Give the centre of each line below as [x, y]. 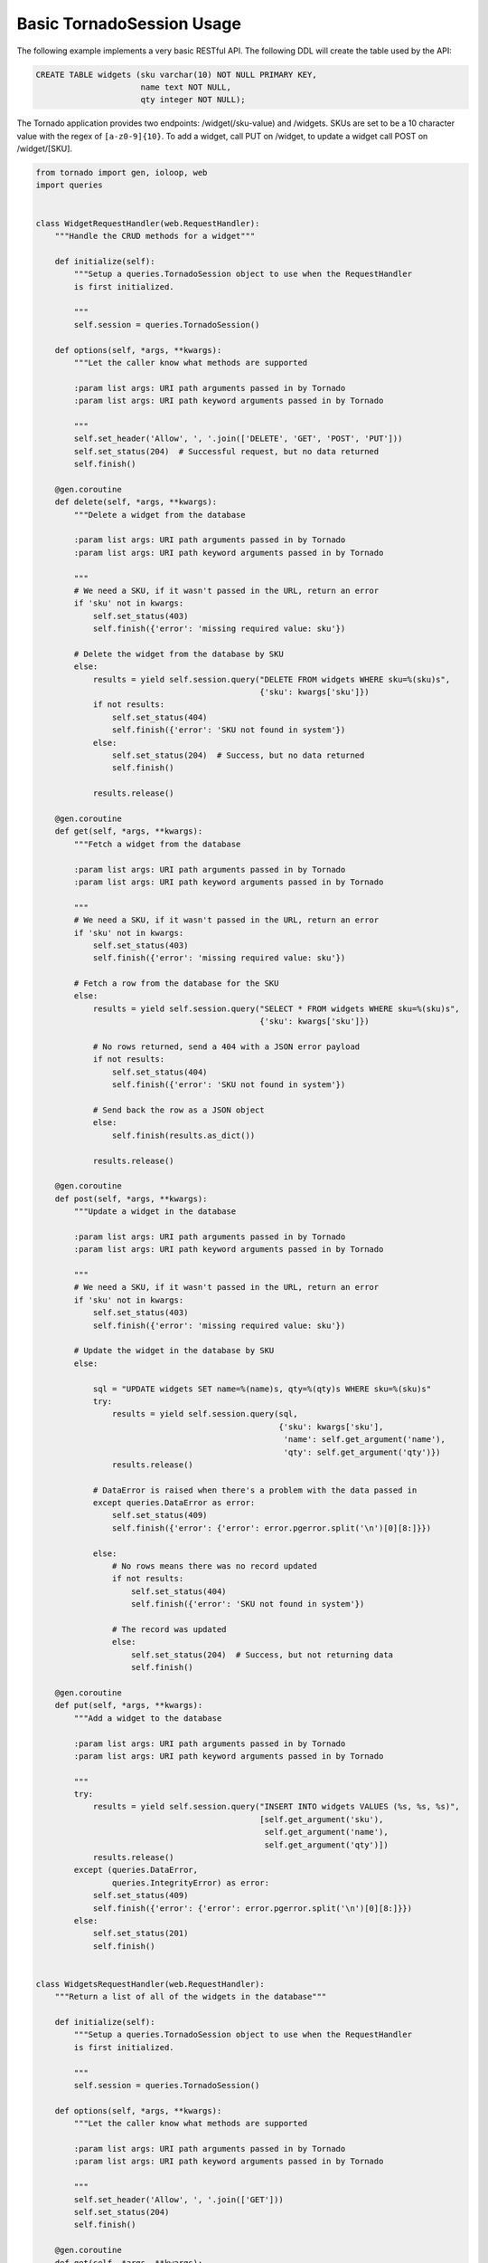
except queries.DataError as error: [174, 1503]
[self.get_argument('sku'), [321, 1819]
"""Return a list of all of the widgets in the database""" [191, 1997]
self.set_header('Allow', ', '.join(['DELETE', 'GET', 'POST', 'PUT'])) [238, 439]
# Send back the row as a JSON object [179, 1110]
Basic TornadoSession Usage [129, 24]
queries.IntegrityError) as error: [191, 1882]
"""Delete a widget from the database [160, 515]
